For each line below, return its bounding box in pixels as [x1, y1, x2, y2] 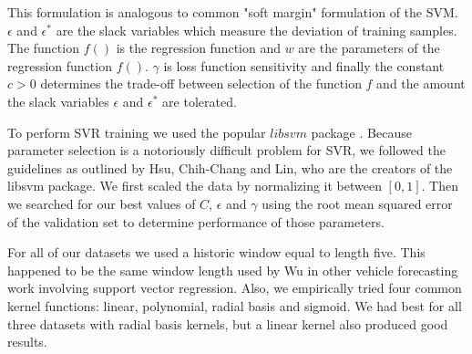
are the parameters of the [298, 38, 440, 57]
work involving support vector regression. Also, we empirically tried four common [7, 278, 462, 297]
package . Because [311, 122, 412, 141]
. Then [421, 176, 458, 195]
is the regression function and [116, 38, 282, 57]
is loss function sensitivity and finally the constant [163, 56, 445, 75]
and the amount [376, 74, 466, 93]
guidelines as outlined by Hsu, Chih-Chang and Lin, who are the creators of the [7, 158, 453, 177]
